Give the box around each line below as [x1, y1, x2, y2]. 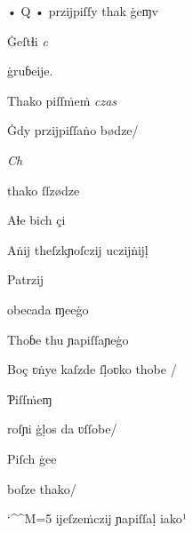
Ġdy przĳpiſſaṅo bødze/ [7, 121, 139, 139]
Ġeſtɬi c [7, 31, 48, 50]
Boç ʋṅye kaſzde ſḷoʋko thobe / [7, 360, 177, 378]
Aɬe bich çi [7, 211, 66, 229]
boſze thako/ [7, 479, 76, 497]
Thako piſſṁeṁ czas [7, 91, 117, 109]
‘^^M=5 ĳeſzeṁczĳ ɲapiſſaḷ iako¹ [7, 509, 187, 528]
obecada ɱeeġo [7, 299, 89, 318]
